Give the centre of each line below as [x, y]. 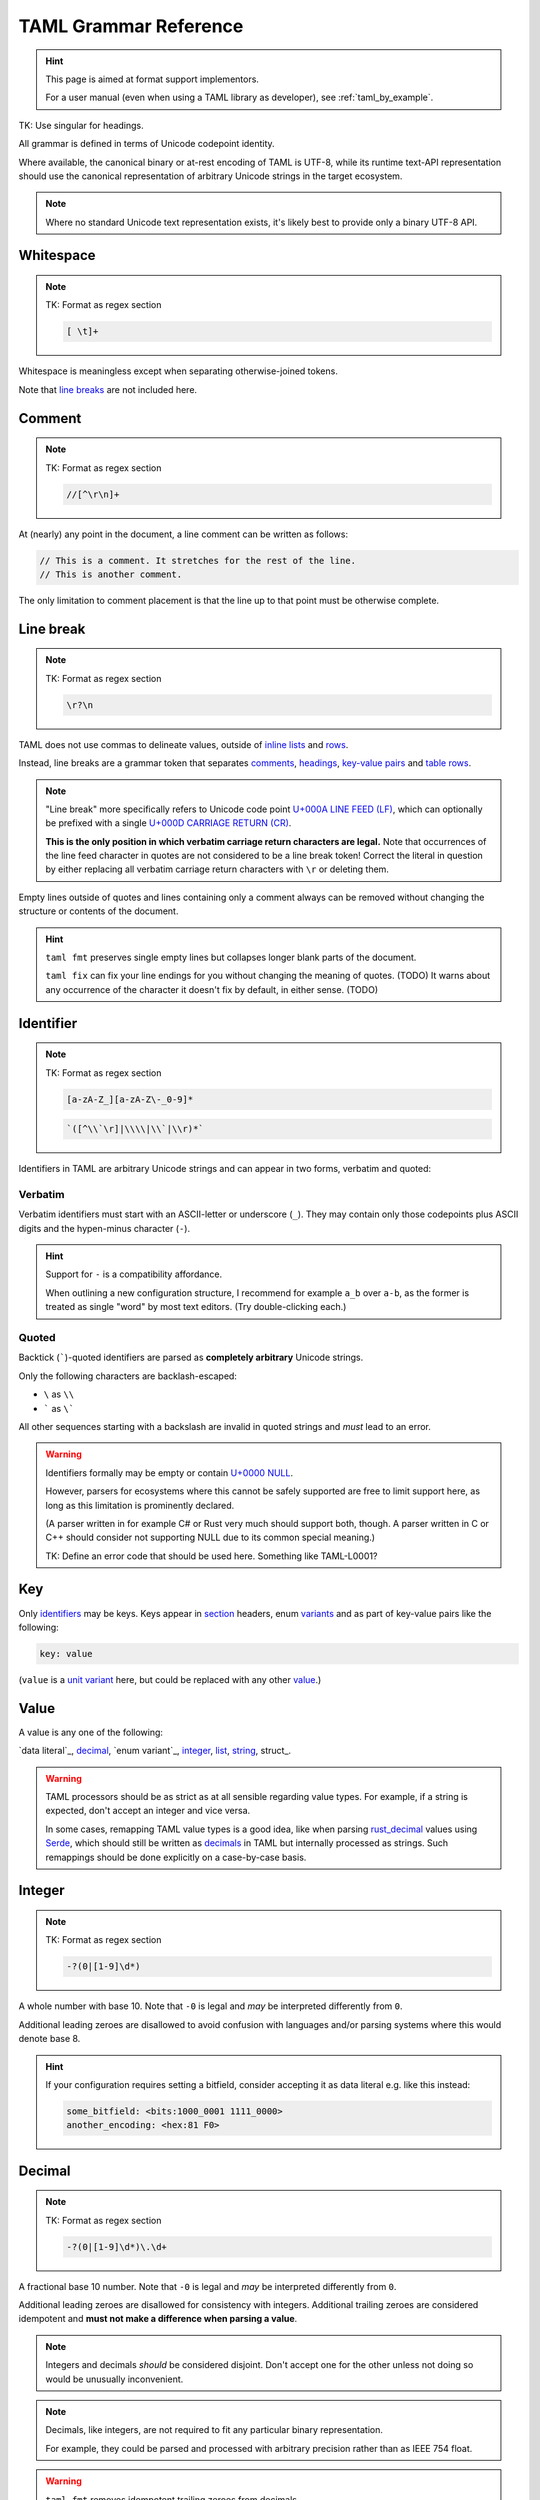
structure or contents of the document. [98, 911]
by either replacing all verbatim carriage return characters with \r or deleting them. [217, 869]
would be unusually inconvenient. [114, 2379]
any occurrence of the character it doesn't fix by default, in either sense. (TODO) [212, 989]
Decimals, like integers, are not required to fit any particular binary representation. [214, 2430]
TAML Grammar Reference [131, 26]
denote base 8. [49, 2039]
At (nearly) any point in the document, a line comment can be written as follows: [183, 534]
